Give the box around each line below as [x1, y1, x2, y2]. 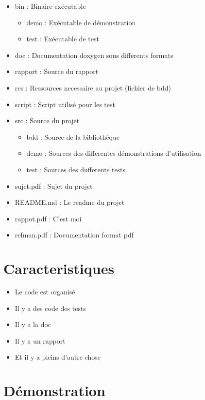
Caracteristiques [3, 258, 115, 278]
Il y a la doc [15, 319, 51, 329]
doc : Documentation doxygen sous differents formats [15, 50, 173, 60]
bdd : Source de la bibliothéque [26, 131, 120, 142]
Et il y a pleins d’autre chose [15, 352, 101, 362]
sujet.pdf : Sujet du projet [15, 181, 93, 191]
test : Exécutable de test [26, 34, 99, 44]
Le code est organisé [15, 287, 75, 297]
